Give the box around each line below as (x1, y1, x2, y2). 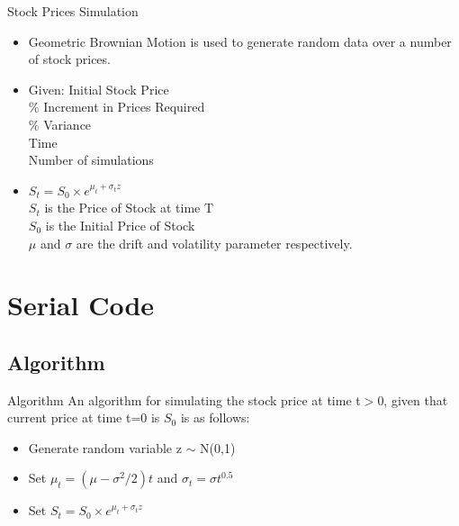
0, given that (377, 390, 448, 409)
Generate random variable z (28, 438, 182, 457)
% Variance (28, 114, 92, 133)
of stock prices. (28, 50, 111, 68)
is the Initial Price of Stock (45, 215, 195, 234)
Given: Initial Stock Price (28, 79, 169, 98)
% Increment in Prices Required (28, 97, 205, 116)
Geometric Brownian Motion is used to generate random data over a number (28, 32, 452, 50)
